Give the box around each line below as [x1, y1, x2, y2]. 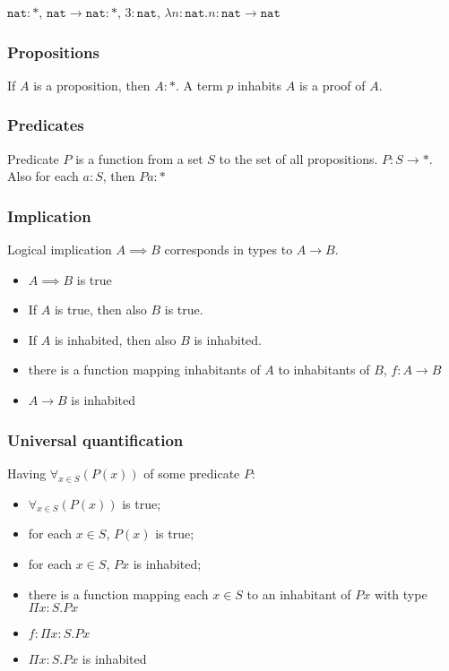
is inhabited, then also [54, 330, 177, 348]
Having [7, 463, 47, 482]
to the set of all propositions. [219, 149, 378, 168]
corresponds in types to [164, 240, 293, 259]
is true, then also [54, 300, 147, 319]
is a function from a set [75, 149, 203, 168]
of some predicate [143, 463, 240, 482]
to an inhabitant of [246, 584, 351, 603]
